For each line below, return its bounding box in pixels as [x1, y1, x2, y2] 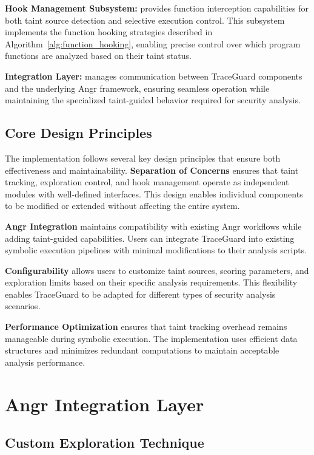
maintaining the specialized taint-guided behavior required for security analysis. [5, 94, 301, 106]
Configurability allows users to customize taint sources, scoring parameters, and [5, 264, 309, 276]
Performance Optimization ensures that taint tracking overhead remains [5, 320, 287, 333]
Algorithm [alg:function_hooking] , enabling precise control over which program [5, 37, 301, 50]
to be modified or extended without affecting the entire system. [5, 199, 240, 212]
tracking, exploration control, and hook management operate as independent [5, 176, 289, 188]
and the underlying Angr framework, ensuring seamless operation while [5, 81, 270, 94]
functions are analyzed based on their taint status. [5, 49, 192, 62]
